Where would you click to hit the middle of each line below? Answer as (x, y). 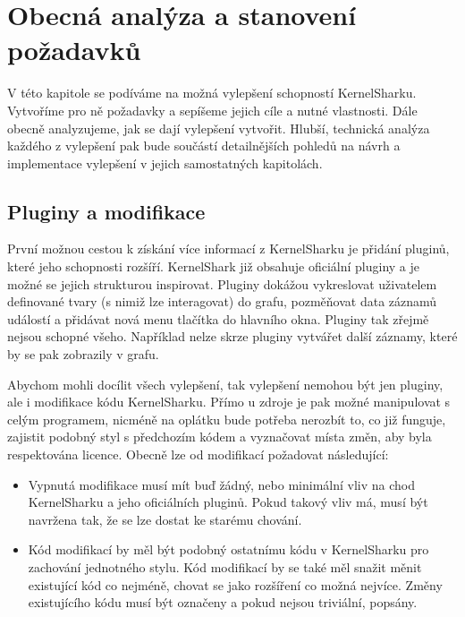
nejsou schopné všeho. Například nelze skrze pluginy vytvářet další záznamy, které (232, 336)
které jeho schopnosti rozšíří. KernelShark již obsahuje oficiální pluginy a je (213, 266)
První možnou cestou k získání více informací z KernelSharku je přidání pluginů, (228, 249)
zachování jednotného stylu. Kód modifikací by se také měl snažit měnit (225, 566)
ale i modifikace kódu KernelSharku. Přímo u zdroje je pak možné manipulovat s (229, 402)
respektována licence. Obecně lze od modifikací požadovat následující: (198, 454)
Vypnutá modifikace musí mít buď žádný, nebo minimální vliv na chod (221, 484)
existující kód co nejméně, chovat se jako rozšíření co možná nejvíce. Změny (235, 584)
